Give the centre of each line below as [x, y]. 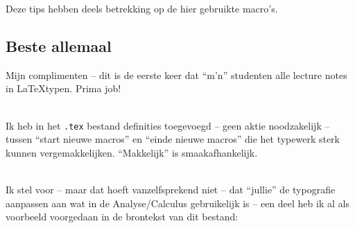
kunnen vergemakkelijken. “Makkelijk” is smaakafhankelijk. [132, 152]
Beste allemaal [59, 45]
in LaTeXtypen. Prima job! [63, 88]
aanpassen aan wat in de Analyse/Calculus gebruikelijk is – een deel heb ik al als [177, 203]
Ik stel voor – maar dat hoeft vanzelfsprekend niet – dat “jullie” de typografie [171, 190]
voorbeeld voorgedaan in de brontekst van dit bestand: [122, 217]
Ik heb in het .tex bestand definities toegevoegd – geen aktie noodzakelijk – [168, 125]
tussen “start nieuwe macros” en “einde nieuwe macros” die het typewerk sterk [173, 139]
